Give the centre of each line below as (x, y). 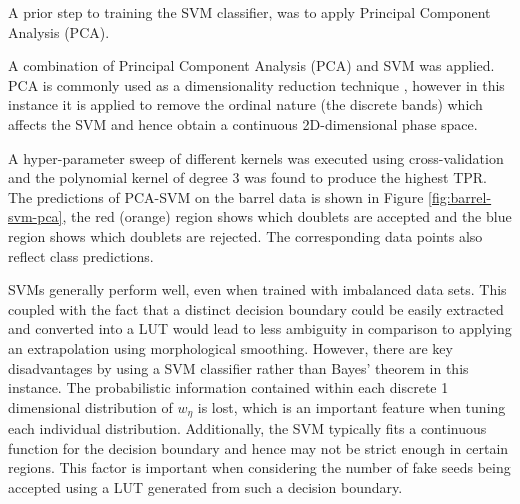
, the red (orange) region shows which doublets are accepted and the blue (287, 216)
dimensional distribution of (90, 406)
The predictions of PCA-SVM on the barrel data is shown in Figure (216, 196)
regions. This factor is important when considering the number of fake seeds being (259, 467)
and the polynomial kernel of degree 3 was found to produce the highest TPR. (248, 177)
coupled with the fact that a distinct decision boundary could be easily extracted (256, 308)
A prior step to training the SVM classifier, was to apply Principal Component (249, 12)
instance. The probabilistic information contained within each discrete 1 (228, 387)
